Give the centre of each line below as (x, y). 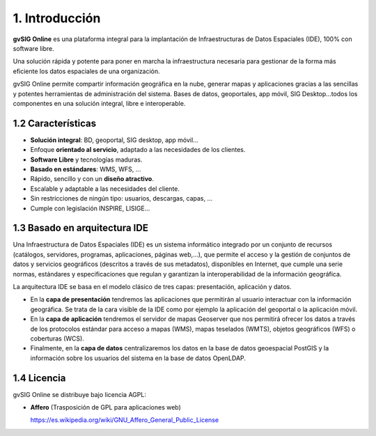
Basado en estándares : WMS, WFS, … (86, 169)
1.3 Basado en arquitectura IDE (81, 228)
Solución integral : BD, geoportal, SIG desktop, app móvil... (114, 140)
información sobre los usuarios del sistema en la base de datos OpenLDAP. (138, 358)
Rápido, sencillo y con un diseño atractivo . (92, 179)
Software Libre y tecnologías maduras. (86, 159)
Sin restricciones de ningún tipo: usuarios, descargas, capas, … (122, 198)
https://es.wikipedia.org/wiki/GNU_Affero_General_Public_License (125, 420)
